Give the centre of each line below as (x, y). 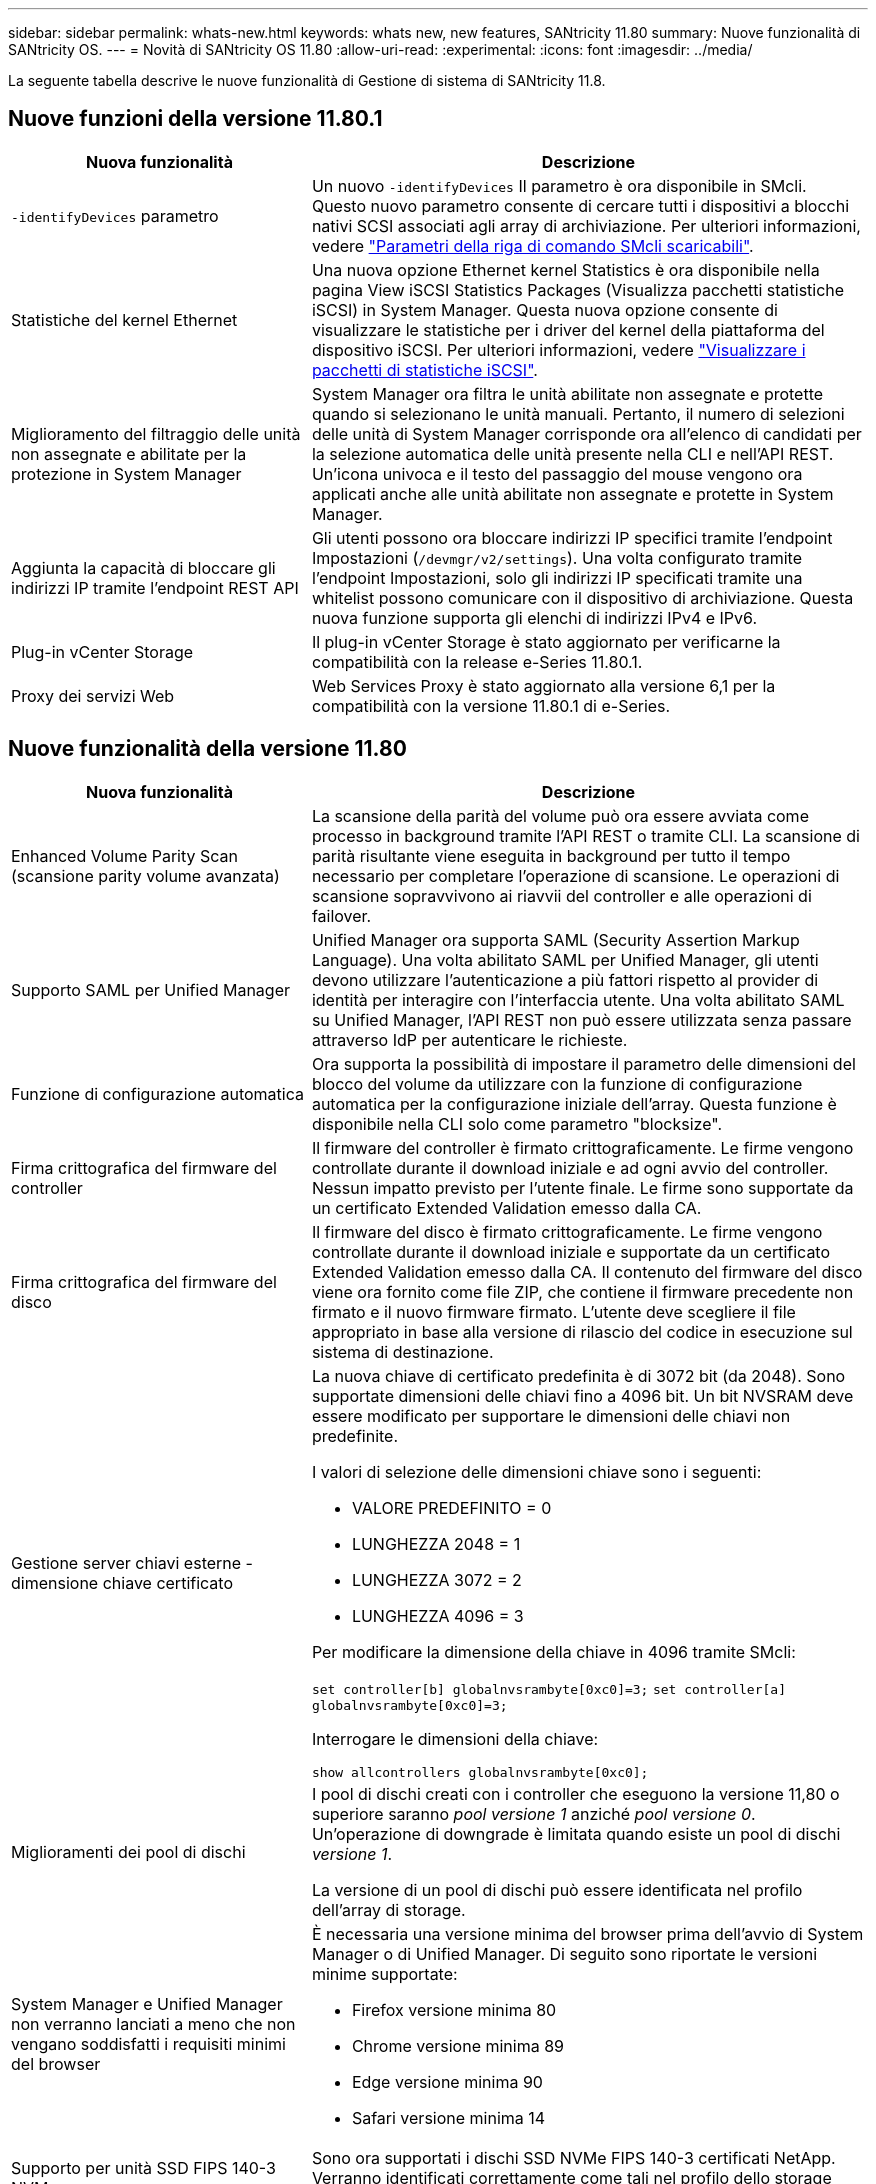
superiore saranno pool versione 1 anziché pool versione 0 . (533, 1813)
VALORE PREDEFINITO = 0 (451, 1507)
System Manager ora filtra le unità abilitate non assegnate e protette (567, 393)
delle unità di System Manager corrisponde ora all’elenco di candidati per (586, 433)
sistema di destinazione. (402, 1351)
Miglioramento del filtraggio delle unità (156, 433)
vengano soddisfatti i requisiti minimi (148, 2043)
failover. (341, 915)
